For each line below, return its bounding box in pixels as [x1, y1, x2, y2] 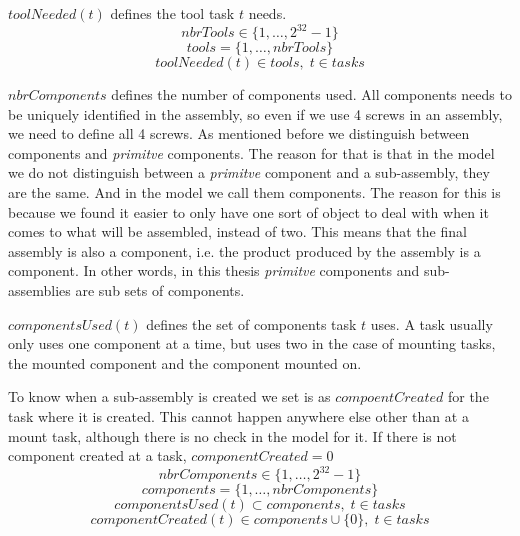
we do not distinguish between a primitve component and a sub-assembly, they [8, 162, 490, 183]
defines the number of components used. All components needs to [111, 84, 512, 105]
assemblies [8, 280, 71, 301]
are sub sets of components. [75, 280, 245, 301]
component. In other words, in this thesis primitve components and [8, 260, 420, 281]
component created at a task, [8, 445, 187, 466]
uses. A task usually [370, 313, 493, 334]
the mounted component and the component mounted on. [8, 352, 362, 373]
